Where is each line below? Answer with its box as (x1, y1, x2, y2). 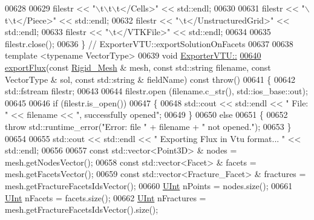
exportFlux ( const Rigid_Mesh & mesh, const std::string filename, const (5, 60, 271, 73)
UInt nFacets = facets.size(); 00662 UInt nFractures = (5, 191, 206, 204)
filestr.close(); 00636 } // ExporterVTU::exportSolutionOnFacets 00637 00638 (5, 37, 293, 50)
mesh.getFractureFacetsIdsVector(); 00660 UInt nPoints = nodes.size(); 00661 (5, 179, 293, 192)
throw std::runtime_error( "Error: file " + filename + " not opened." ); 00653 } (5, 120, 292, 132)
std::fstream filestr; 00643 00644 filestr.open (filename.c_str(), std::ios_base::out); (5, 85, 308, 97)
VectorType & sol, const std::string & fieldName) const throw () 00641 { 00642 (5, 73, 296, 85)
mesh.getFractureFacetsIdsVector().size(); (5, 203, 159, 216)
